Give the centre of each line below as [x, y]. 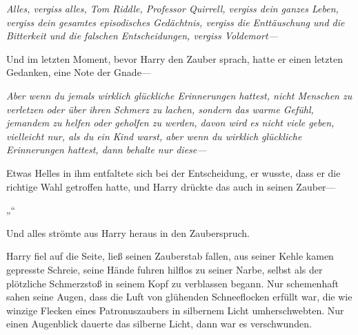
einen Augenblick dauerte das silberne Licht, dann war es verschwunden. [159, 324]
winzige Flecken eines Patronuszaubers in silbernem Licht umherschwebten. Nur [175, 310]
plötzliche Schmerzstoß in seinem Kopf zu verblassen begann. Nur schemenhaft [172, 283]
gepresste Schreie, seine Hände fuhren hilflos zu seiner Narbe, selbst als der [165, 269]
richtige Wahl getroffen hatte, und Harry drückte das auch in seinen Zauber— [171, 186]
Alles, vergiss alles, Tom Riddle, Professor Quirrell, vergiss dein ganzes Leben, [172, 8]
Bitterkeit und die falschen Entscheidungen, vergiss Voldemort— [142, 36]
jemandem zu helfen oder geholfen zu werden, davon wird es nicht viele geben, [170, 123]
